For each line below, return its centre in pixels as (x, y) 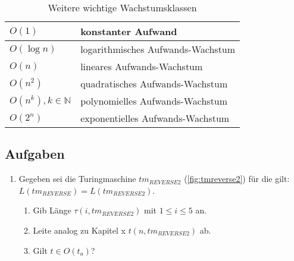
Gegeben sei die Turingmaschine (77, 179)
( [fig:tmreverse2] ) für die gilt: (237, 179)
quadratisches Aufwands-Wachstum (154, 84)
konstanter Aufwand (129, 31)
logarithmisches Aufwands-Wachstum (158, 49)
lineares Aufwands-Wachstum (142, 66)
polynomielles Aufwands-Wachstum (154, 101)
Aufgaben (35, 154)
